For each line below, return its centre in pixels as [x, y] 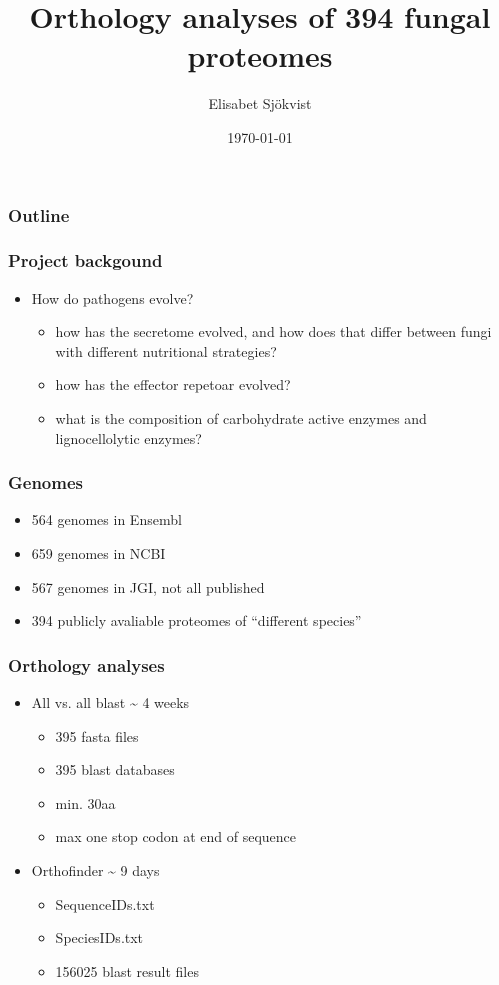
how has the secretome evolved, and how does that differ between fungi [273, 331]
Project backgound [85, 260]
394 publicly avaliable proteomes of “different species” [196, 620]
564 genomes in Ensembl [106, 519]
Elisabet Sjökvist [260, 103]
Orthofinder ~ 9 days [95, 869]
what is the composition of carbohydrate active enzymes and [241, 418]
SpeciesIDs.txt [99, 937]
